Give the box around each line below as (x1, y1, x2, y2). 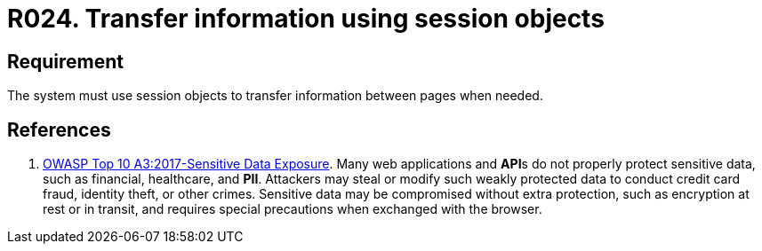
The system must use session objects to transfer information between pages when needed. (7, 88, 543, 104)
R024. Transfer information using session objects (7, 4, 605, 34)
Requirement (7, 50, 124, 73)
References (7, 118, 111, 141)
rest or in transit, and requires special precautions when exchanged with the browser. (43, 201, 542, 217)
